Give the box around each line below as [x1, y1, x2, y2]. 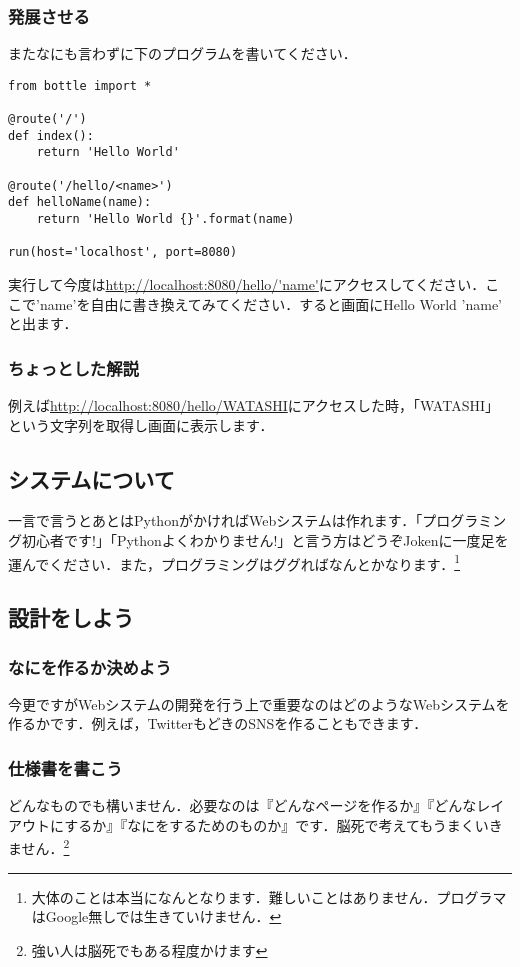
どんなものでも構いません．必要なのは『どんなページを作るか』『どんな [8, 795, 477, 816]
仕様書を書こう [8, 755, 123, 780]
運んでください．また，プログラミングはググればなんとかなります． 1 [8, 550, 461, 574]
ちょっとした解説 [8, 355, 139, 380]
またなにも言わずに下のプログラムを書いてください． [8, 43, 357, 64]
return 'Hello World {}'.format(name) [36, 212, 295, 227]
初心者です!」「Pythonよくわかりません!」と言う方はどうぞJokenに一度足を [21, 530, 509, 551]
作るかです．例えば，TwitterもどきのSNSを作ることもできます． [8, 713, 428, 734]
